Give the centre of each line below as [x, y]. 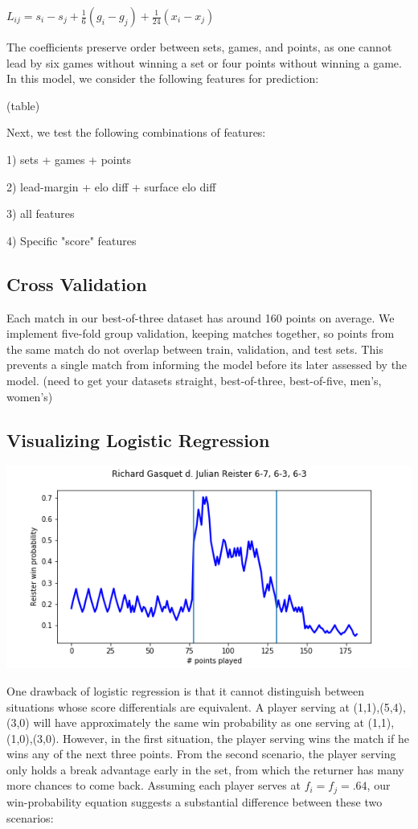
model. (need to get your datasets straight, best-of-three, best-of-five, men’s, [194, 380]
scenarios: [30, 817]
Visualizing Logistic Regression [138, 439]
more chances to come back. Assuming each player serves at [154, 785]
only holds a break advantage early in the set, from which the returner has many [205, 769]
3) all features [41, 213]
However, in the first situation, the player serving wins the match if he [236, 738]
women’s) [30, 396]
